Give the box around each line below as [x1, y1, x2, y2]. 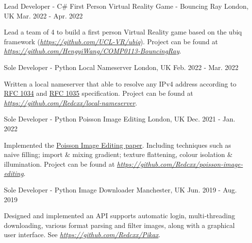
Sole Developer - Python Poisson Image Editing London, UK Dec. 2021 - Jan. [4, 114, 235, 124]
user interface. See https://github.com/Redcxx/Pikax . [4, 229, 161, 240]
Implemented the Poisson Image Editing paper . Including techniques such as [4, 139, 231, 150]
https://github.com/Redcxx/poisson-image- [117, 158, 243, 169]
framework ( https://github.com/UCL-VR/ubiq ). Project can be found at [4, 36, 218, 46]
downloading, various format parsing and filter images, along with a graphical [4, 220, 235, 230]
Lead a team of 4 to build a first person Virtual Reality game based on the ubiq [4, 27, 242, 37]
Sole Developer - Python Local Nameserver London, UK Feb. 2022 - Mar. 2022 [4, 62, 239, 72]
